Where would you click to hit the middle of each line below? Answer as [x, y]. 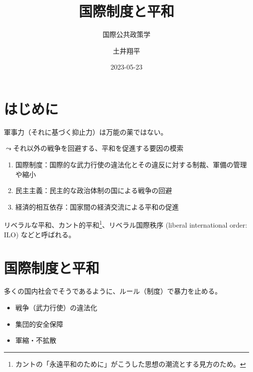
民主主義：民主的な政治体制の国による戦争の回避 [94, 190]
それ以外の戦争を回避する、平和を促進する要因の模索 [98, 148]
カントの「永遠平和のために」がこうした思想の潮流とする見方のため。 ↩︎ [131, 363]
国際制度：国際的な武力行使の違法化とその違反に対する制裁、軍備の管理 [131, 165]
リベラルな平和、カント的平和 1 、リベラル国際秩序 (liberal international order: [126, 224]
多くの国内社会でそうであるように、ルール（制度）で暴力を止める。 [113, 291]
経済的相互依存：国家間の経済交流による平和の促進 [97, 206]
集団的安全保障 [39, 324]
